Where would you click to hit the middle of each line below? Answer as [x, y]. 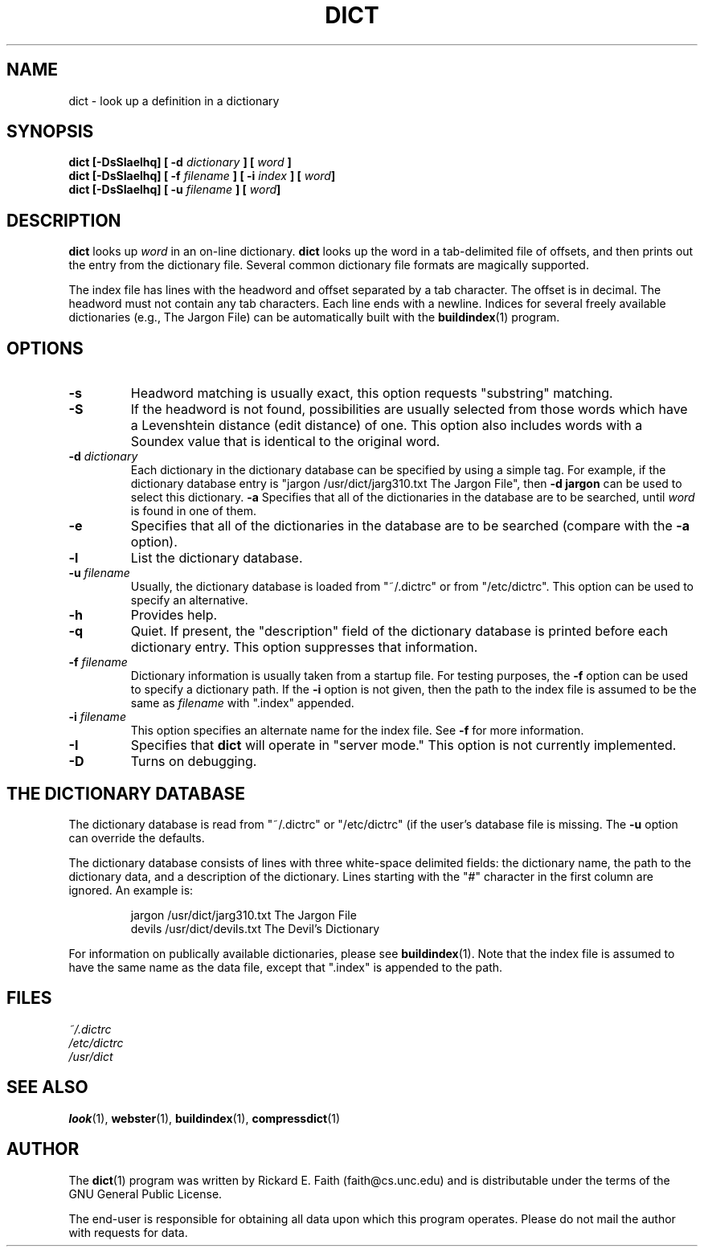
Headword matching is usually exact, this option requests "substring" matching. [372, 393]
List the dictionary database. [217, 558]
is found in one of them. [193, 511]
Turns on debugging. [194, 762]
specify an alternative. [189, 600]
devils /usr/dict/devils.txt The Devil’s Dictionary [255, 928]
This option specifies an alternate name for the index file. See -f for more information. [357, 731]
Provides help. [174, 615]
